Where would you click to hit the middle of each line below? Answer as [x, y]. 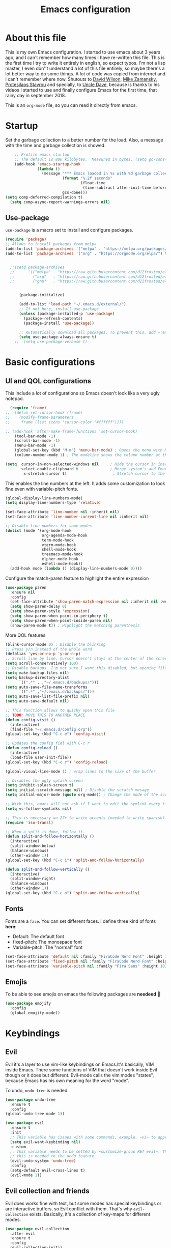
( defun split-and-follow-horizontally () [50, 836]
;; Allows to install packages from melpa [51, 244]
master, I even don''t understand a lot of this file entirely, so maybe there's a [85, 68]
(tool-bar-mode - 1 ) [35, 436]
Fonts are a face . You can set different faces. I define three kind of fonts [81, 921]
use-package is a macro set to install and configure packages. [69, 230]
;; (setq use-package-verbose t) [51, 342]
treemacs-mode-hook [62, 554]
